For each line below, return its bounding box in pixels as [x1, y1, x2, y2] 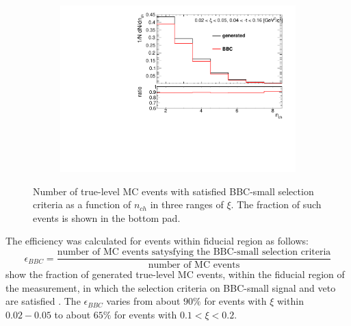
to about [54, 307, 91, 321]
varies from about [106, 294, 181, 308]
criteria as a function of [33, 197, 131, 212]
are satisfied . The [5, 294, 81, 308]
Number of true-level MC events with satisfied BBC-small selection [33, 184, 314, 198]
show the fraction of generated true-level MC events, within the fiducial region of [5, 267, 345, 281]
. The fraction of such [231, 197, 322, 212]
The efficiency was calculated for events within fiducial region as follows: [5, 234, 309, 248]
